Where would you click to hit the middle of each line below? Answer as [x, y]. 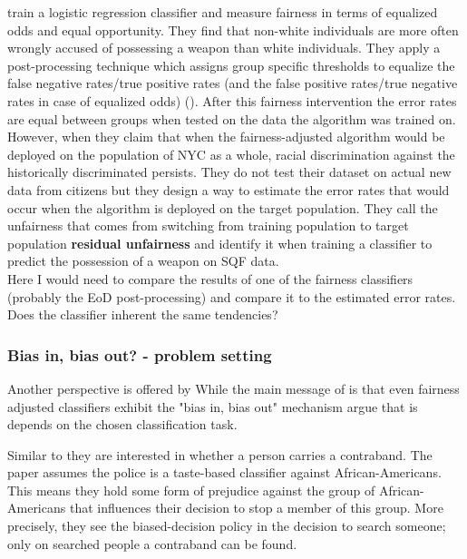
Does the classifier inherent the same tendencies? [143, 314]
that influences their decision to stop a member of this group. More [256, 508]
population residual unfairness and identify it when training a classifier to [220, 243]
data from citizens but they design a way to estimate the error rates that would [229, 189]
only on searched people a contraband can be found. [152, 543]
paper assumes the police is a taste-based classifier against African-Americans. [224, 472]
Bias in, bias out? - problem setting [140, 354]
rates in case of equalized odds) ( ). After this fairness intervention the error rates [232, 100]
